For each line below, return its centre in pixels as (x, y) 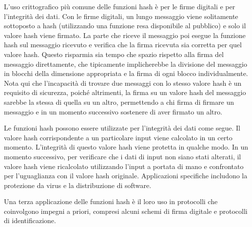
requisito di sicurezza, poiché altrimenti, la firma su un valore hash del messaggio (125, 92)
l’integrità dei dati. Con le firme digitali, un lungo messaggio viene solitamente (121, 16)
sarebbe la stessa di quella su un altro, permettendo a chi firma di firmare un (119, 102)
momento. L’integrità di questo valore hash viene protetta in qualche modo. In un (126, 147)
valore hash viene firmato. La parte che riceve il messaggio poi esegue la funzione (125, 35)
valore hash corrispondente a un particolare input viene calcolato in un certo (118, 137)
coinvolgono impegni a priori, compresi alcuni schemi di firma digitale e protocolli (126, 211)
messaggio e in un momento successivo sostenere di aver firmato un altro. (113, 111)
